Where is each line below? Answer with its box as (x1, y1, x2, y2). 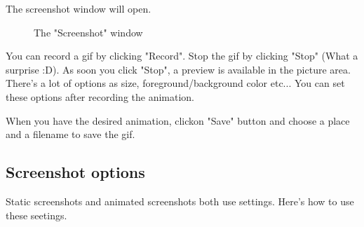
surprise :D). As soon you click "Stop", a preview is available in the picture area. (6, 62, 351, 76)
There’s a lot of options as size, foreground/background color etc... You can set (6, 76, 345, 90)
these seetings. (6, 207, 67, 222)
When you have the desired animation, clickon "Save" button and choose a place (6, 113, 350, 128)
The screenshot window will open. (6, 1, 151, 15)
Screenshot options (6, 161, 145, 183)
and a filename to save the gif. (6, 127, 135, 142)
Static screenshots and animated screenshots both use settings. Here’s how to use (6, 193, 354, 208)
